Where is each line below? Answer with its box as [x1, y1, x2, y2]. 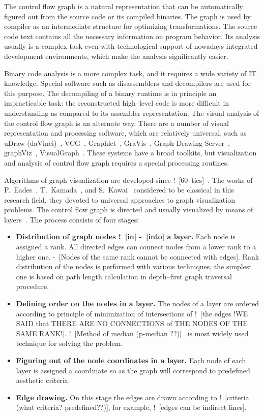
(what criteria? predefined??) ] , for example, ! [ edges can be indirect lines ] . [16, 402, 247, 412]
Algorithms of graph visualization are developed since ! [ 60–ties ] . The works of [4, 174, 253, 185]
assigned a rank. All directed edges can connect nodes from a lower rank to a [16, 241, 256, 252]
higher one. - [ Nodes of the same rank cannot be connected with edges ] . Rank [16, 251, 259, 262]
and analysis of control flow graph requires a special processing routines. [4, 157, 229, 168]
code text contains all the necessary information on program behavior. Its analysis [4, 30, 260, 41]
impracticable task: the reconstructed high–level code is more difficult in [4, 98, 229, 108]
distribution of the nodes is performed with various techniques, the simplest [16, 261, 252, 272]
